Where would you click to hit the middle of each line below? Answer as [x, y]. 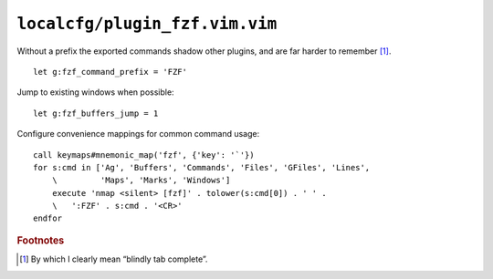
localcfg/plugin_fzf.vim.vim [147, 24]
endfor [48, 218]
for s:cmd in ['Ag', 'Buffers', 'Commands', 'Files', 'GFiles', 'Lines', [202, 167]
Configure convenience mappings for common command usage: [138, 134]
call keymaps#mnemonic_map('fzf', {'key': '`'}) [144, 155]
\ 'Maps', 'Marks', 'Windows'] [141, 181]
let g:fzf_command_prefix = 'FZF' [110, 72]
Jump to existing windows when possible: [95, 92]
